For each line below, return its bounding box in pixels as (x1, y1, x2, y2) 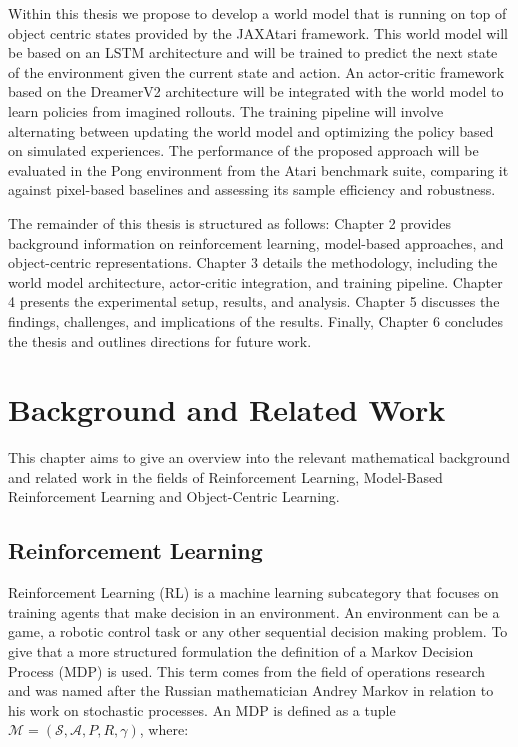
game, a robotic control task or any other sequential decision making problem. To (8, 621, 508, 642)
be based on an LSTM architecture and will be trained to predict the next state (8, 42, 498, 63)
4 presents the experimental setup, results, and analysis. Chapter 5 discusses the (8, 291, 500, 312)
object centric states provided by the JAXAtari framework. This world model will (8, 22, 508, 43)
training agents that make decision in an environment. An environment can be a (8, 601, 500, 622)
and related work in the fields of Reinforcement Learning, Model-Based (8, 466, 443, 487)
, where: (139, 719, 189, 740)
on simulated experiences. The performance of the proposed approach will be (8, 140, 479, 161)
